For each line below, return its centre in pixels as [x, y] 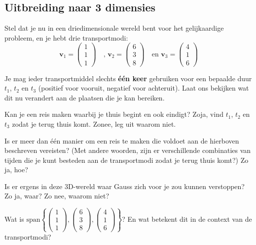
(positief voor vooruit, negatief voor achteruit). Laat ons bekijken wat [144, 88]
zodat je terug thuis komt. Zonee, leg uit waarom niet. [94, 123]
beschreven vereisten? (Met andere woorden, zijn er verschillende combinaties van [128, 150]
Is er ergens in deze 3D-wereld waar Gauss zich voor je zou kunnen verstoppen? [125, 186]
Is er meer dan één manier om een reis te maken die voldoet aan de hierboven [122, 140]
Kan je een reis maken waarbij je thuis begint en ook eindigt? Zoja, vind [114, 114]
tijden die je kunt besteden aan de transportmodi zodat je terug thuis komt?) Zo [127, 160]
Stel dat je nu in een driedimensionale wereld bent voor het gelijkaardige [114, 28]
